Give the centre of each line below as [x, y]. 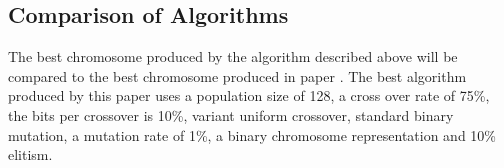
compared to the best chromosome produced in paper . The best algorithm [237, 75]
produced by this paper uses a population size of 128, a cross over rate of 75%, [249, 95]
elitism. [30, 154]
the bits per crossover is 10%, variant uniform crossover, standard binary [231, 114]
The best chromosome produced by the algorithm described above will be [233, 56]
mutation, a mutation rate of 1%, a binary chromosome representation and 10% [252, 134]
